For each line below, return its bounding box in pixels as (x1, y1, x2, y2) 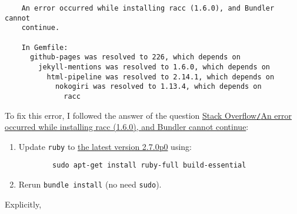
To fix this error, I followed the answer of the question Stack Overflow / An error (5, 109, 292, 121)
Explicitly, (5, 198, 42, 210)
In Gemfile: (21, 43, 68, 52)
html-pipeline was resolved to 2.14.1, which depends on (46, 72, 275, 81)
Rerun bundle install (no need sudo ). (18, 178, 162, 190)
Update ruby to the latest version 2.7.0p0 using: (18, 140, 192, 152)
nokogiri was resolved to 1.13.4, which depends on (55, 82, 262, 91)
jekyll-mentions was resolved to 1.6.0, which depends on (38, 62, 271, 71)
